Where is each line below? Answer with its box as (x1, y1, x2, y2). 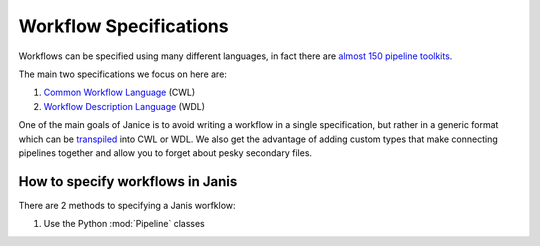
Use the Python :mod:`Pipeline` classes (43, 218, 205, 230)
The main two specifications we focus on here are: (18, 68, 227, 80)
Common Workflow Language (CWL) (43, 86, 196, 99)
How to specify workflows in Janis (18, 173, 238, 190)
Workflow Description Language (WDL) (43, 100, 205, 112)
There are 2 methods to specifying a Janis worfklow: (18, 199, 236, 211)
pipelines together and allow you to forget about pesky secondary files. (18, 146, 313, 159)
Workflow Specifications (18, 15, 229, 37)
